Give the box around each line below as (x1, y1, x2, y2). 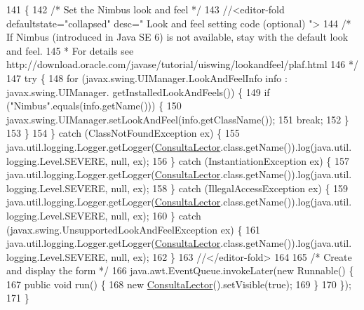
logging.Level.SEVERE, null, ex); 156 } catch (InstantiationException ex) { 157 (6, 153, 349, 168)
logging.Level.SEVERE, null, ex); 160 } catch (6, 208, 201, 222)
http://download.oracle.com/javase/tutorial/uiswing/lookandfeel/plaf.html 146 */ (6, 57, 358, 72)
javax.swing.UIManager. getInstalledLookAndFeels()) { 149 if (6, 84, 270, 99)
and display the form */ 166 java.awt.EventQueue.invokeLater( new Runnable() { (6, 263, 354, 278)
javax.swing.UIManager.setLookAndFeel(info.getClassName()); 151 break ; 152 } (6, 112, 349, 126)
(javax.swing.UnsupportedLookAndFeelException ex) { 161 (6, 222, 261, 236)
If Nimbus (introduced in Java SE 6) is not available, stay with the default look (6, 29, 349, 44)
